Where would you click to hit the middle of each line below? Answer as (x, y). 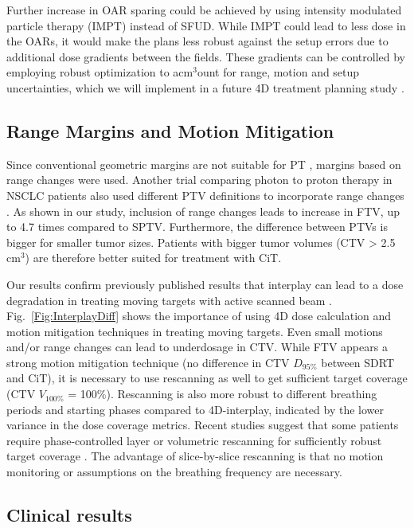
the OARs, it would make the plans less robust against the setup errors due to (197, 41)
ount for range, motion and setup (278, 72)
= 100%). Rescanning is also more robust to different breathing (223, 394)
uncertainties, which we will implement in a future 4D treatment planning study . (205, 87)
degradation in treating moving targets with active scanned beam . (170, 300)
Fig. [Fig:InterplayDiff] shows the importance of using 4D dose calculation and (199, 316)
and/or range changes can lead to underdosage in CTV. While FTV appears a (197, 347)
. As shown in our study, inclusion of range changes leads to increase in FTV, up (203, 211)
